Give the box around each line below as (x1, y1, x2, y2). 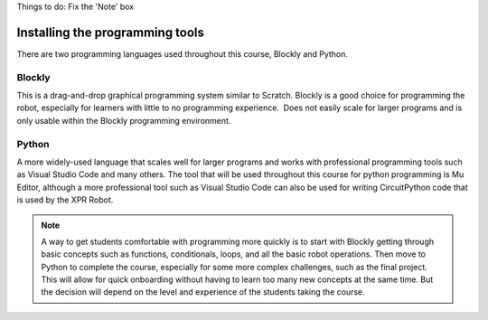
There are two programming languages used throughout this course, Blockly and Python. (16, 48, 348, 59)
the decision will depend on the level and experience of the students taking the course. (41, 287, 365, 297)
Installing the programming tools (16, 24, 205, 40)
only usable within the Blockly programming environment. (16, 115, 231, 126)
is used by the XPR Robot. (16, 194, 114, 205)
